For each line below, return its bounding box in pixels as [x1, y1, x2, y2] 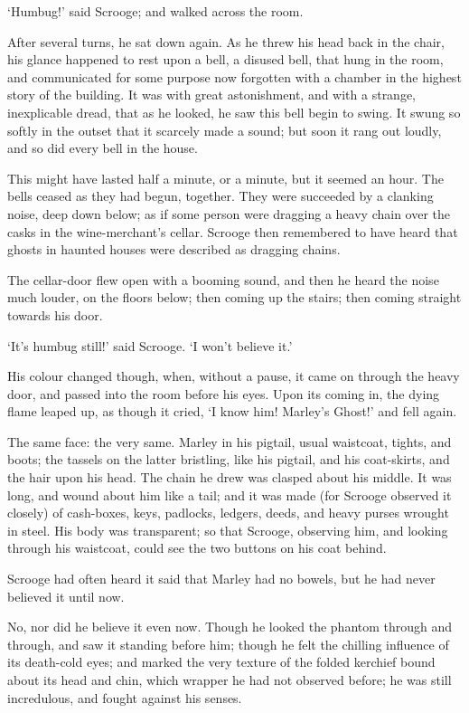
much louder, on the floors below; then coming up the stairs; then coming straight [7, 288, 462, 307]
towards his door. [7, 305, 103, 324]
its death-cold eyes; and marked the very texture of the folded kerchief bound [7, 652, 436, 671]
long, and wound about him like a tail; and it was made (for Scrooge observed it [7, 485, 452, 504]
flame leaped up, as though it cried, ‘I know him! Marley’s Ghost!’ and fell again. [7, 402, 457, 421]
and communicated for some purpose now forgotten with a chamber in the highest [7, 67, 462, 86]
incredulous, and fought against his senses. [7, 688, 242, 707]
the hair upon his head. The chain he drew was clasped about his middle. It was [7, 468, 452, 487]
